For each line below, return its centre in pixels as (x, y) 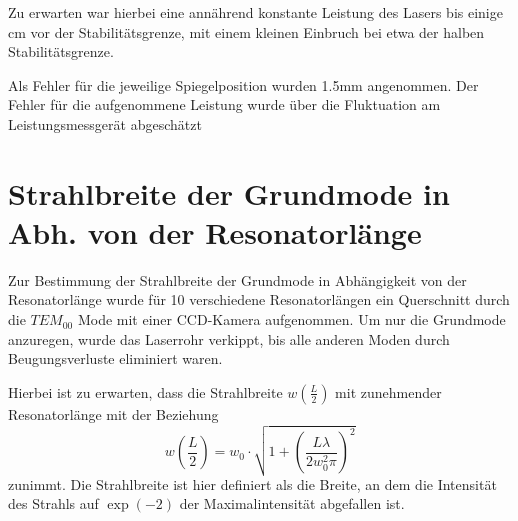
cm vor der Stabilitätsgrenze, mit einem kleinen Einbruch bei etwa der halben (246, 31)
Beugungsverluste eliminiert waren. (115, 358)
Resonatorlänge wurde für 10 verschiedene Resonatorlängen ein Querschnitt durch (259, 299)
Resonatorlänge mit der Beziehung (113, 413)
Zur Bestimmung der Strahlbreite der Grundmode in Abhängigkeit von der (237, 279)
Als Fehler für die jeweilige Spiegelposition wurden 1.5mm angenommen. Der (243, 84)
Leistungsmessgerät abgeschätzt (105, 123)
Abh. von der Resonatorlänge (215, 231)
